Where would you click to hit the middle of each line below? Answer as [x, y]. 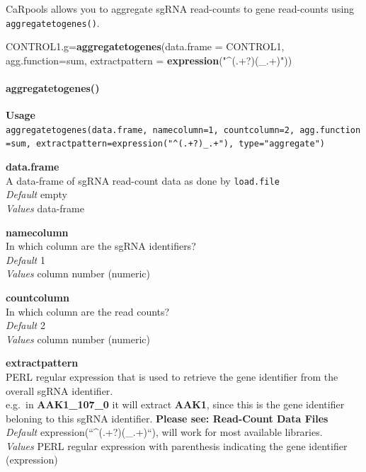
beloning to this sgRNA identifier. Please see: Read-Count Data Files [167, 418]
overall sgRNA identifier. [59, 390]
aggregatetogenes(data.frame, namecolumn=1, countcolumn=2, [150, 130]
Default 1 [25, 259]
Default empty [36, 194]
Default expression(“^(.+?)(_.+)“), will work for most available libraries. [164, 432]
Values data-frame [45, 208]
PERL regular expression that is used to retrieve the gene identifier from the [172, 376]
